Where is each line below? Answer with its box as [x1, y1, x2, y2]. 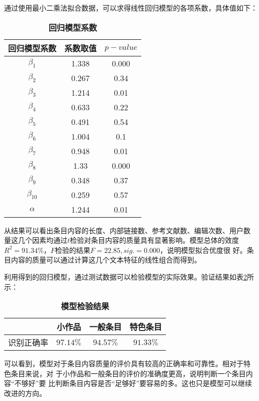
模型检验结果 [60, 300, 109, 312]
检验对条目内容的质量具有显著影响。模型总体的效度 [70, 235, 239, 245]
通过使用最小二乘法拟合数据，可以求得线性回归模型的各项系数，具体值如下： [4, 3, 257, 13]
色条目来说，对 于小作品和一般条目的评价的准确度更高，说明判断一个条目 [4, 368, 246, 378]
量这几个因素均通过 [4, 235, 67, 245]
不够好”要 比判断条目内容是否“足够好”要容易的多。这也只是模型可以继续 [14, 378, 252, 388]
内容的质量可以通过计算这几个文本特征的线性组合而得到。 [11, 254, 201, 265]
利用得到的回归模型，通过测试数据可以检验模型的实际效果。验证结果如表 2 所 [4, 271, 254, 282]
